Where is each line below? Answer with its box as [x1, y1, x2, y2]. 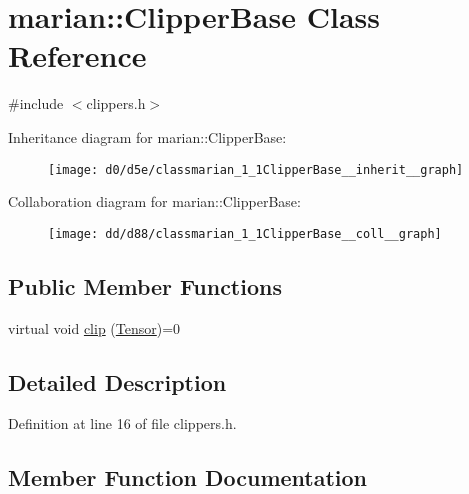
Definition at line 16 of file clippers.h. [8, 413, 237, 434]
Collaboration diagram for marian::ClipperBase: [8, 191, 301, 212]
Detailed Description [8, 366, 227, 397]
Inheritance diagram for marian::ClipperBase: [8, 126, 287, 147]
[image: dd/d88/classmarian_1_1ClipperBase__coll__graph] [48, 226, 442, 241]
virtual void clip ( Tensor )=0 [8, 317, 181, 338]
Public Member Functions [8, 270, 282, 301]
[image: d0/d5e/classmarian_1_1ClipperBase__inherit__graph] [48, 162, 464, 177]
